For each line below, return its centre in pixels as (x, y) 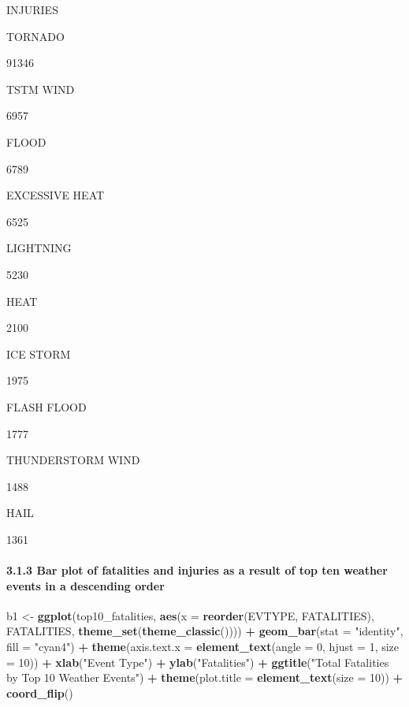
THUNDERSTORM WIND (73, 460)
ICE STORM (39, 353)
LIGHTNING (39, 248)
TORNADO (35, 36)
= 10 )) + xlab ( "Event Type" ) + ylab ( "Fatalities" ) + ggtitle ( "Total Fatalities (198, 662)
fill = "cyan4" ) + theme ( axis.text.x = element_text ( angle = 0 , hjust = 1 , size (203, 647)
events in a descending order (86, 585)
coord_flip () (40, 692)
